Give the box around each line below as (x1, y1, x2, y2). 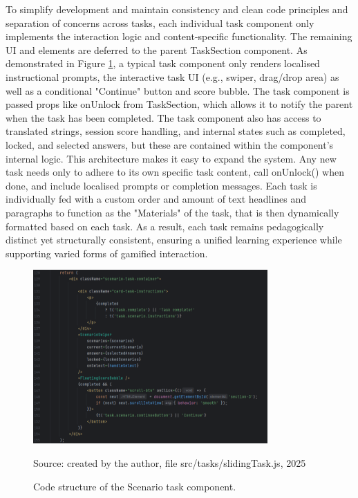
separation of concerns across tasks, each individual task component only (6, 15, 314, 30)
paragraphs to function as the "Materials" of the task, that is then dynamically (6, 205, 339, 219)
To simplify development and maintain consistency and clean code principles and (6, 2, 348, 16)
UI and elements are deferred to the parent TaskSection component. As (6, 42, 308, 57)
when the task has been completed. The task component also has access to (6, 110, 321, 124)
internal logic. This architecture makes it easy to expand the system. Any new (6, 151, 337, 165)
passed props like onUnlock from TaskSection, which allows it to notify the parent (6, 97, 353, 111)
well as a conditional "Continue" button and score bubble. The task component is (6, 83, 350, 98)
